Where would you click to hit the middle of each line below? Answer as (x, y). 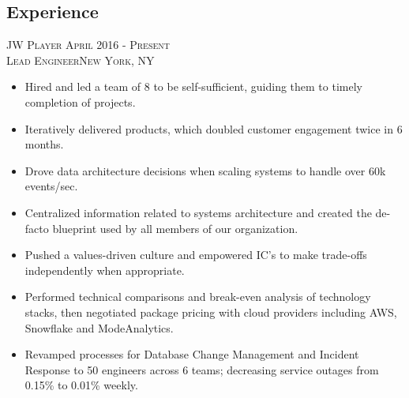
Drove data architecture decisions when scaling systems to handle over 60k (205, 170)
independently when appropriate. (105, 270)
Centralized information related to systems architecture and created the (198, 212)
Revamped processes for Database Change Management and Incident (192, 354)
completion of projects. (80, 101)
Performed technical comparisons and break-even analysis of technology (198, 297)
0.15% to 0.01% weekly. (81, 385)
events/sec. (51, 186)
